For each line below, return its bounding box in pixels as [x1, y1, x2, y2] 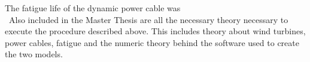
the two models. [5, 48, 63, 60]
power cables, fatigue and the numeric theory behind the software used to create [5, 36, 299, 48]
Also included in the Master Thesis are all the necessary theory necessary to [8, 13, 288, 25]
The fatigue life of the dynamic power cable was [5, 2, 181, 14]
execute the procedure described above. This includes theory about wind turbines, [5, 25, 306, 37]
